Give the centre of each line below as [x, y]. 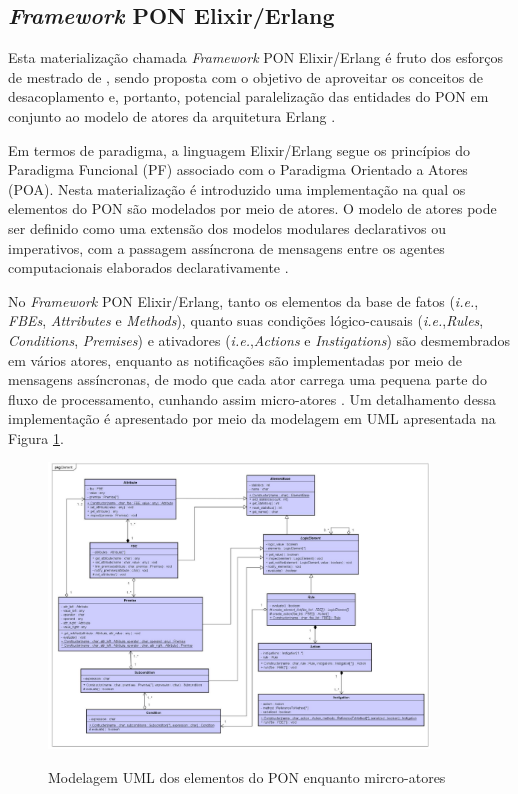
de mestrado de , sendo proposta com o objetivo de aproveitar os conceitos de [245, 76]
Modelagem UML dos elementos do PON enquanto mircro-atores [247, 777]
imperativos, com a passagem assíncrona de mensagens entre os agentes [226, 247]
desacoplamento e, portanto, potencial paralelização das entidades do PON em [248, 96]
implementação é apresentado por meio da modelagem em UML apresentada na [252, 418]
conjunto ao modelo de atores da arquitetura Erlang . [172, 115]
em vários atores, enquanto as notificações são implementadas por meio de [235, 359]
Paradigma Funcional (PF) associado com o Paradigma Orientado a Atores [238, 169]
